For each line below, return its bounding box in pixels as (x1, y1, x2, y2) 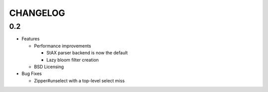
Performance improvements (34, 43, 91, 49)
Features (21, 36, 40, 42)
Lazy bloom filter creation (46, 57, 99, 63)
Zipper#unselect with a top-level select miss (34, 78, 125, 84)
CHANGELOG (9, 7, 66, 18)
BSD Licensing (34, 64, 64, 70)
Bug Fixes (21, 71, 42, 77)
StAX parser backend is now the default (46, 50, 128, 56)
